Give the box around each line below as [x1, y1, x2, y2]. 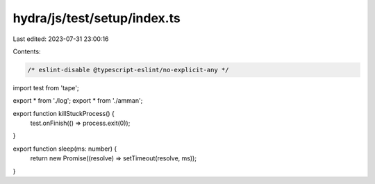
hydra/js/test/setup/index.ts [12, 10, 181, 26]
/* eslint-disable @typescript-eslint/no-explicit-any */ [27, 66, 229, 74]
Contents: [12, 47, 41, 56]
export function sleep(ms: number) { [12, 144, 117, 153]
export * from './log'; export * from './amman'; [12, 97, 143, 105]
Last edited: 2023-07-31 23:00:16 [12, 35, 109, 43]
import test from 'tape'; [12, 83, 79, 92]
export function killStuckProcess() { [12, 109, 115, 117]
